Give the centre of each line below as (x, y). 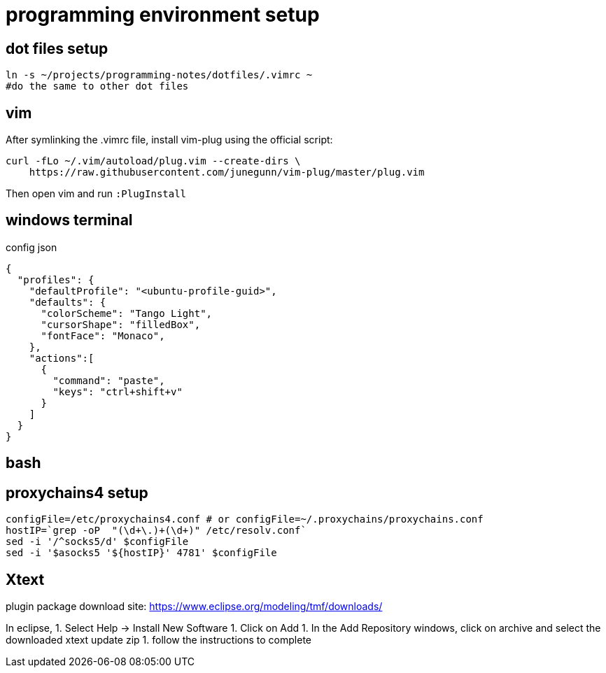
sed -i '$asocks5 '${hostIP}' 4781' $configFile (141, 553)
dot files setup (57, 48)
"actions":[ (62, 358)
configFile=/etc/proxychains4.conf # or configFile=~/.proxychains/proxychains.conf (245, 519)
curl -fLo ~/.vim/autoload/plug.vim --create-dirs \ (153, 161)
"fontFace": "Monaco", (103, 335)
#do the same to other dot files (97, 86)
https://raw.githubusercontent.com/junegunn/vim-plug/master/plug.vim (227, 172)
